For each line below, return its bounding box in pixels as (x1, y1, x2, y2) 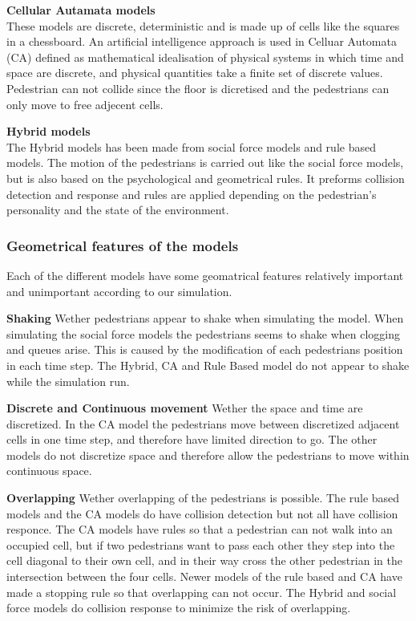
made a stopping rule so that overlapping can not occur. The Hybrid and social (6, 583, 397, 600)
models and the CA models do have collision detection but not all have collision (6, 505, 398, 522)
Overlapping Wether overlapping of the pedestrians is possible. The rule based (6, 489, 400, 506)
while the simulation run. (6, 372, 130, 389)
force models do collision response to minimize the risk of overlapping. (6, 599, 351, 616)
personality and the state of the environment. (6, 201, 229, 218)
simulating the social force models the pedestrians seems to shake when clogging (6, 325, 401, 342)
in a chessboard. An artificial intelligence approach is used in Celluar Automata (6, 33, 397, 50)
